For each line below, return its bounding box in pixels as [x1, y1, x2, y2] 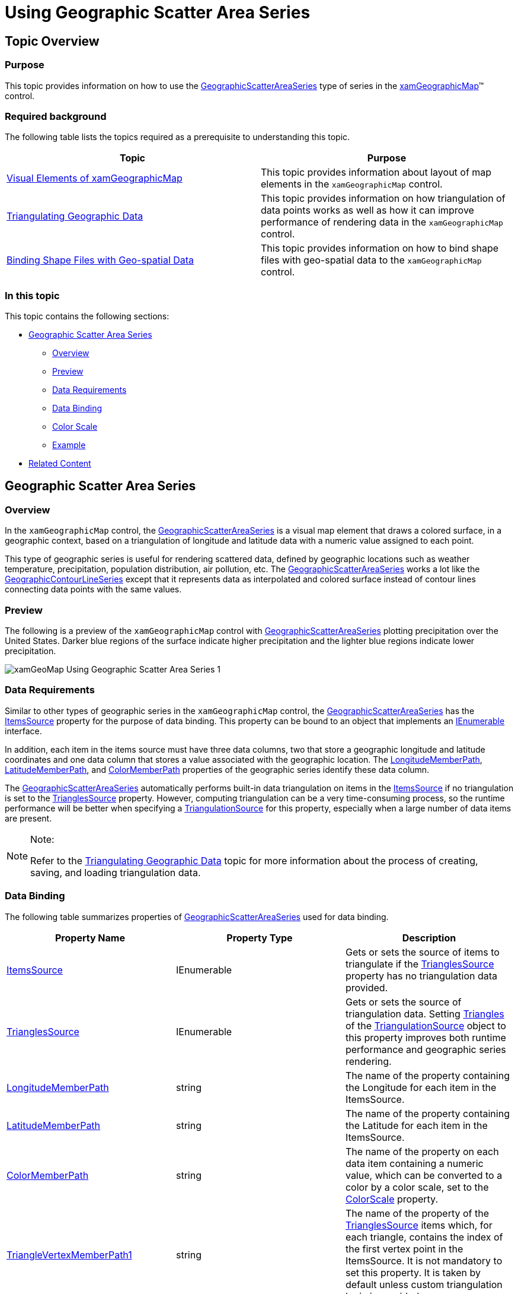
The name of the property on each [345, 1145, 499, 1157]
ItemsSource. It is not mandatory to [345, 1254, 503, 1267]
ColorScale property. [345, 1192, 438, 1205]
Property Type [226, 931, 293, 944]
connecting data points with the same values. [5, 584, 182, 595]
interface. [5, 725, 42, 736]
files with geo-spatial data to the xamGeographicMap [261, 254, 482, 267]
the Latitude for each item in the [345, 1119, 488, 1131]
